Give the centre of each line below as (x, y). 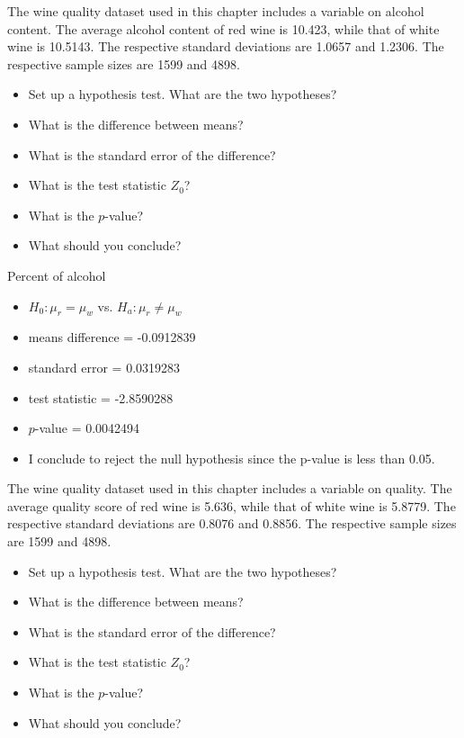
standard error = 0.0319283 (104, 367)
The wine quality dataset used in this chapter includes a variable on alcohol (216, 11)
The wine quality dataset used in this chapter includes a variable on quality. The (230, 488)
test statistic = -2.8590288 (101, 397)
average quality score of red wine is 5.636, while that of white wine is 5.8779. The (232, 505)
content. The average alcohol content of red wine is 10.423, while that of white (223, 28)
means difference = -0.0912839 (112, 337)
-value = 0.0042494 (87, 428)
